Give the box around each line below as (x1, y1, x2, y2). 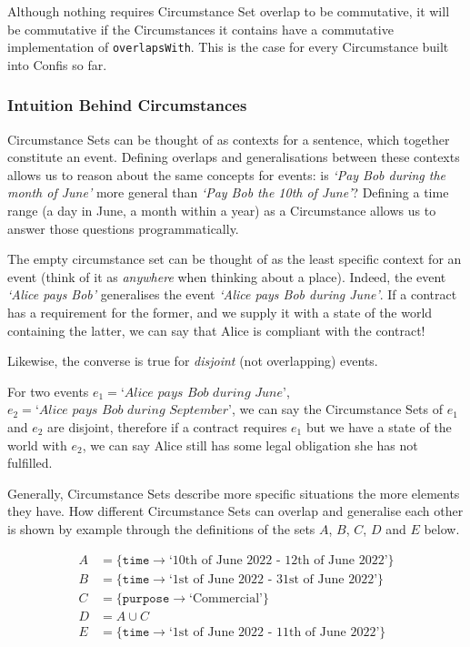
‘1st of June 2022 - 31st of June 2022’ (168, 572, 378, 586)
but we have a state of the (305, 417, 452, 436)
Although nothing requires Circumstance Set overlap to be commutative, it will (7, 2, 450, 20)
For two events (7, 381, 89, 400)
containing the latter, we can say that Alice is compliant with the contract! (7, 320, 425, 339)
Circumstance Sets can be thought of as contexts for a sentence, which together (7, 129, 450, 148)
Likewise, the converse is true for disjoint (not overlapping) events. (7, 351, 378, 370)
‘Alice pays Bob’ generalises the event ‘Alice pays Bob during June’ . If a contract (7, 285, 457, 304)
